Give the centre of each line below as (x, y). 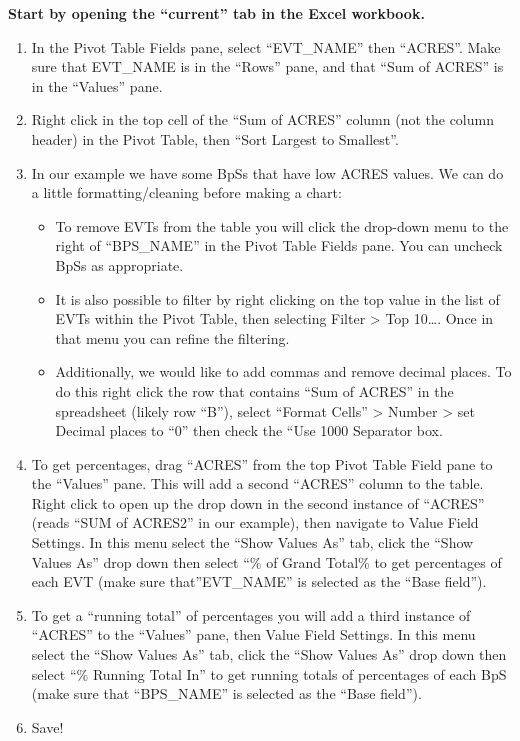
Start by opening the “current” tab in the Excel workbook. (216, 13)
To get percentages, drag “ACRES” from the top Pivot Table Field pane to (262, 463)
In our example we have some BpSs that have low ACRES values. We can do (267, 172)
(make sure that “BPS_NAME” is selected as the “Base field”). (226, 693)
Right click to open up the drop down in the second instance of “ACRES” (258, 502)
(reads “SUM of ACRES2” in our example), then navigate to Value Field (255, 522)
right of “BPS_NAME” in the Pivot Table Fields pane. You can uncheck (279, 245)
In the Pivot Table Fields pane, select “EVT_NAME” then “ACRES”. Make (266, 46)
